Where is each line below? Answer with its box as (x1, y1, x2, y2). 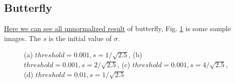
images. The (4, 33, 41, 43)
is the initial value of (48, 33, 112, 43)
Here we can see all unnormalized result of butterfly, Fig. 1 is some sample (4, 23, 231, 34)
